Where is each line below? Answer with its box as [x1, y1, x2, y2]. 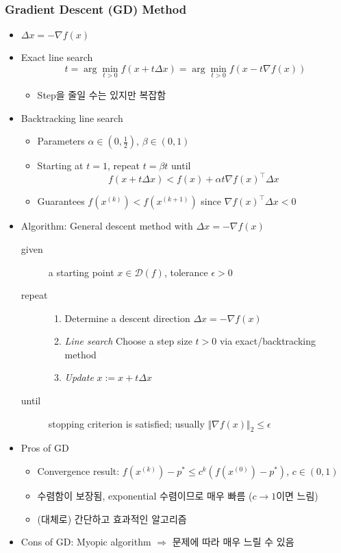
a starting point [48, 265, 114, 279]
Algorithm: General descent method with [21, 219, 193, 233]
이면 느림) [276, 489, 318, 503]
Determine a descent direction [64, 310, 190, 325]
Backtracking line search [21, 110, 123, 125]
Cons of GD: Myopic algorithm [21, 534, 151, 549]
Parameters [37, 134, 85, 148]
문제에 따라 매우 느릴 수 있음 [172, 534, 294, 549]
